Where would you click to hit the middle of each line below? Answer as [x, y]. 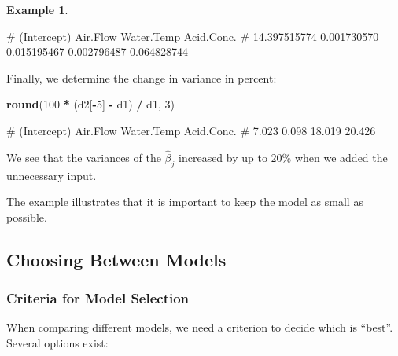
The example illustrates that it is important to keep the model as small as [185, 202]
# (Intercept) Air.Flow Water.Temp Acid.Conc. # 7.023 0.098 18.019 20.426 [191, 130]
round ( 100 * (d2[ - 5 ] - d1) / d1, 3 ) [90, 104]
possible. [27, 217]
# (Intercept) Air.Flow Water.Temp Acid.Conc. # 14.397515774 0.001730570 [193, 36]
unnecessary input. [52, 175]
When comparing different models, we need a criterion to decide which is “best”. [200, 327]
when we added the [341, 157]
